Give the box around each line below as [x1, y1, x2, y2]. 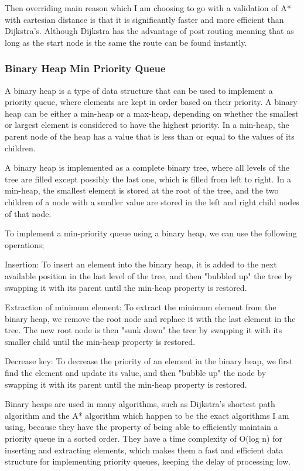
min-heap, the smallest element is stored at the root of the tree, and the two [5, 184, 279, 196]
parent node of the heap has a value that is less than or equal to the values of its [5, 130, 295, 142]
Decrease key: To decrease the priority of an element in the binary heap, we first [5, 355, 293, 367]
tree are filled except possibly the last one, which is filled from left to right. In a [5, 172, 291, 185]
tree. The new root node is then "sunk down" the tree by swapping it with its [5, 324, 282, 336]
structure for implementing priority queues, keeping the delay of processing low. [5, 455, 291, 467]
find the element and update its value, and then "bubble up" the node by [5, 367, 267, 379]
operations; [5, 238, 45, 250]
